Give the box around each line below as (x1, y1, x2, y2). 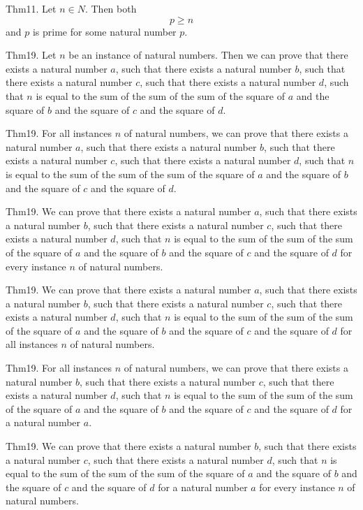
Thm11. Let (6, 1, 57, 15)
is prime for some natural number (32, 24, 177, 38)
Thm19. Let (6, 48, 57, 62)
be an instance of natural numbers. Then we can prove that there (68, 48, 348, 62)
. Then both (84, 1, 137, 15)
